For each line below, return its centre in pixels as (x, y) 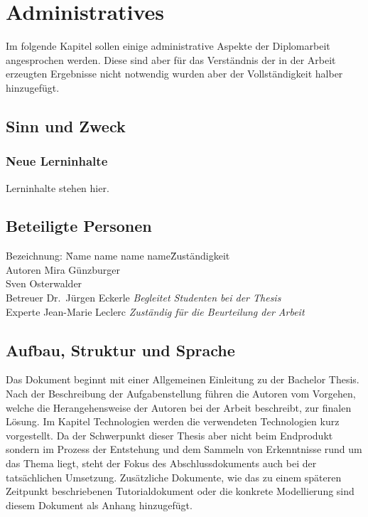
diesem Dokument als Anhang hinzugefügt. (99, 505)
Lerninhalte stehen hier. (58, 187)
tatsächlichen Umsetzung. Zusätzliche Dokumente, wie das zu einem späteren (174, 477)
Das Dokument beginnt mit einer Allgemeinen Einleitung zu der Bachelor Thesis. (183, 379)
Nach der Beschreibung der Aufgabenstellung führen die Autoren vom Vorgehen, (181, 394)
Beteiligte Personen (79, 226)
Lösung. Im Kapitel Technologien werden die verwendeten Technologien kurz (173, 421)
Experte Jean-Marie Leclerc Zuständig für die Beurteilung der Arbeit (155, 311)
